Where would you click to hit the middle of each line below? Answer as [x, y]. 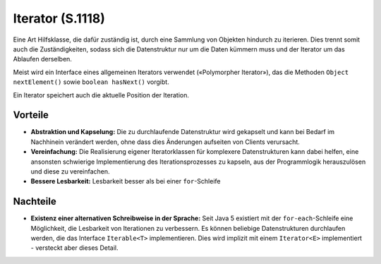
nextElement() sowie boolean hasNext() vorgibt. [91, 82]
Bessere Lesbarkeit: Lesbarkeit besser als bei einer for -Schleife [126, 181]
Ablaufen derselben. [42, 59]
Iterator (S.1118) [59, 18]
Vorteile [31, 115]
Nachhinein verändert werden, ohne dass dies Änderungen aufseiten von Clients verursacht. [165, 142]
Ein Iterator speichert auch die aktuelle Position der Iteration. [101, 95]
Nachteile [35, 202]
